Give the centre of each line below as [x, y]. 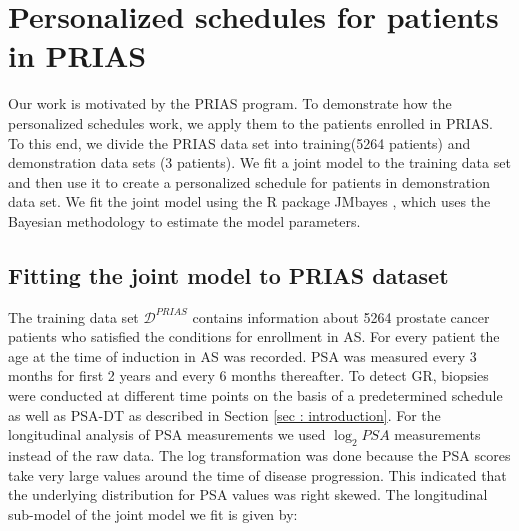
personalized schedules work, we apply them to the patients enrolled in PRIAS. [250, 122]
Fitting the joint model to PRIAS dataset [228, 274]
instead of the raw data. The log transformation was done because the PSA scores [259, 455]
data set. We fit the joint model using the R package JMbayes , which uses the [249, 201]
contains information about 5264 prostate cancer [341, 316]
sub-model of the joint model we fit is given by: [153, 513]
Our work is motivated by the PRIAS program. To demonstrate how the [230, 103]
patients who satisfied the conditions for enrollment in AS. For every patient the [254, 336]
